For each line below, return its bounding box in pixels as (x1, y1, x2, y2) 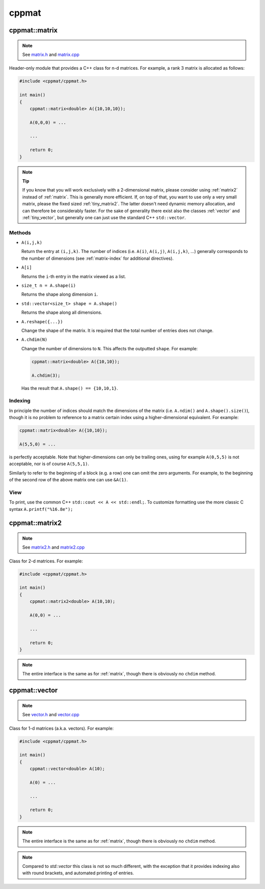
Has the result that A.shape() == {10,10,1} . (21, 385, 118, 391)
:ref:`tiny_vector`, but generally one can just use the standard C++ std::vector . (22, 214, 186, 221)
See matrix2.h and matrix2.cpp (22, 544, 85, 550)
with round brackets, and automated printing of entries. (22, 870, 134, 876)
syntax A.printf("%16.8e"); (9, 506, 73, 512)
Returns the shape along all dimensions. (21, 309, 103, 315)
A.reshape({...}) (21, 319, 63, 324)
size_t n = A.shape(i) (21, 283, 76, 288)
